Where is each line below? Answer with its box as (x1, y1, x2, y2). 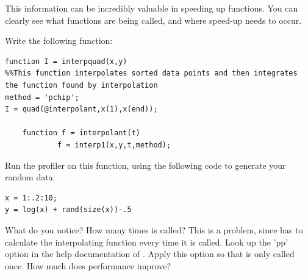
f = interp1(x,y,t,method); (57, 140, 171, 149)
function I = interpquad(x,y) (5, 57, 127, 66)
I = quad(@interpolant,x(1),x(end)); (5, 105, 158, 114)
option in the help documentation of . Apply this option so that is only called (5, 247, 295, 260)
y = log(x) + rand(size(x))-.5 (5, 205, 132, 214)
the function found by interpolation (5, 80, 158, 90)
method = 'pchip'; (5, 93, 79, 102)
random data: (5, 171, 56, 183)
